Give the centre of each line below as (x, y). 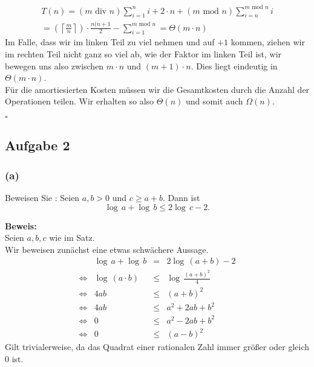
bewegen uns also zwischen (54, 65)
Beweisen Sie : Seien (42, 198)
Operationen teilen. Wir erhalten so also (80, 101)
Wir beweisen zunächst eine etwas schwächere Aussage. (107, 249)
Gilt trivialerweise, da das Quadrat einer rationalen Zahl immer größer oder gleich (157, 347)
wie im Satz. (72, 238)
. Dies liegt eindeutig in (234, 65)
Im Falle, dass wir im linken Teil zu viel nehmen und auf (110, 42)
